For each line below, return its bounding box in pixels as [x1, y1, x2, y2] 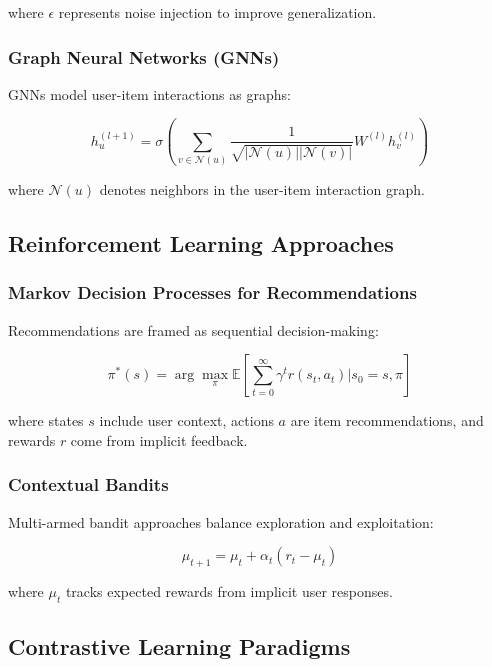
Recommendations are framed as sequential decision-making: [8, 319, 379, 340]
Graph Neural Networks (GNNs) [8, 44, 280, 69]
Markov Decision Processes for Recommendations [8, 280, 417, 305]
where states [8, 410, 84, 431]
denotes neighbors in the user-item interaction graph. [99, 179, 425, 200]
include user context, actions [99, 410, 274, 431]
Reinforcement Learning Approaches [8, 228, 394, 259]
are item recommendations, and [290, 410, 484, 431]
